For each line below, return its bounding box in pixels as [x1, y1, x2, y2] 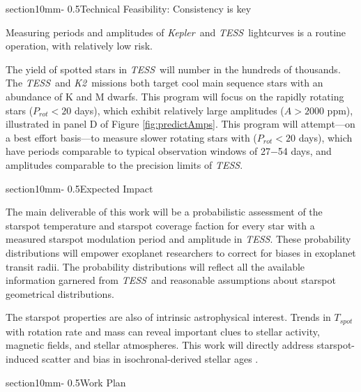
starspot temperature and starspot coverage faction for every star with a [6, 218, 315, 232]
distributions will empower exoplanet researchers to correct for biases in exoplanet [6, 245, 356, 259]
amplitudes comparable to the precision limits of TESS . [6, 157, 243, 172]
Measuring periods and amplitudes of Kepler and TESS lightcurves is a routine [6, 24, 346, 39]
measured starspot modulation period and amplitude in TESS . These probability [6, 232, 351, 246]
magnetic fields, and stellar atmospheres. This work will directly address [6, 338, 314, 352]
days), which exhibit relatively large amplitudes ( [74, 103, 284, 117]
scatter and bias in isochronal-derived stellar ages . [42, 351, 259, 365]
